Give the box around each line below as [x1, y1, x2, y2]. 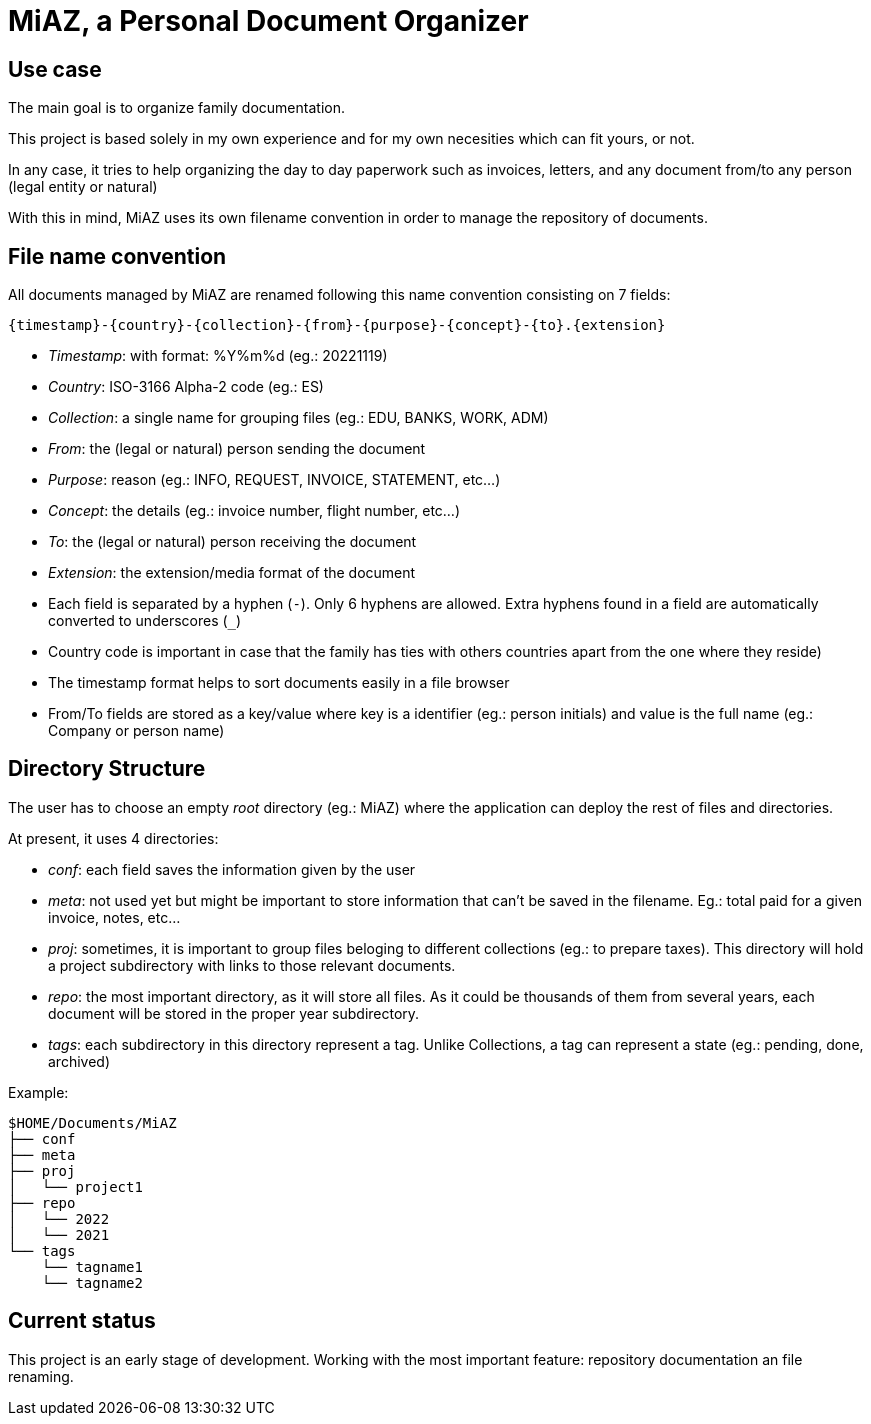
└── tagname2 [41, 1274, 143, 1291]
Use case [8, 56, 102, 82]
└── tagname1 [41, 1258, 143, 1275]
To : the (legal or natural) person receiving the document [48, 533, 417, 551]
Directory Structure [8, 756, 206, 782]
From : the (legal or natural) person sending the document [48, 440, 426, 458]
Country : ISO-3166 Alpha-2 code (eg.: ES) [48, 378, 324, 396]
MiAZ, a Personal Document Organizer [8, 4, 529, 38]
